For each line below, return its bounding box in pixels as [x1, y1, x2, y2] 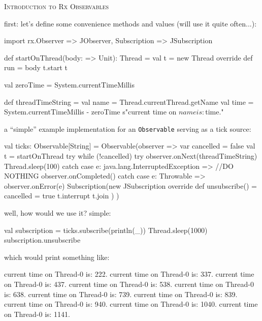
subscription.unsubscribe [4, 235, 81, 245]
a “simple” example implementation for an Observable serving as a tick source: [4, 123, 251, 134]
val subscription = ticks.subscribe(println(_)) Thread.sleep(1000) [4, 224, 208, 235]
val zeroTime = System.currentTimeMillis [4, 79, 135, 90]
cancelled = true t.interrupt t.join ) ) [4, 190, 119, 201]
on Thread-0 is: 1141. [4, 308, 71, 319]
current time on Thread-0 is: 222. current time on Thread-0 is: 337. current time [4, 269, 254, 279]
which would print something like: [4, 251, 110, 262]
